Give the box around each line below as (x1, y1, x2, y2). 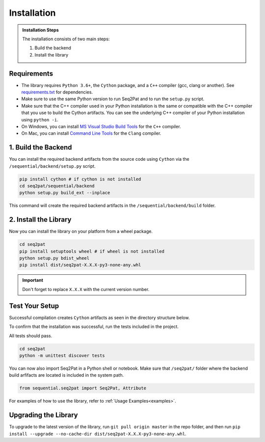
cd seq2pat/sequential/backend (19, 183, 95, 189)
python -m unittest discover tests (19, 353, 105, 358)
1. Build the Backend (9, 143, 72, 152)
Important (22, 277, 44, 283)
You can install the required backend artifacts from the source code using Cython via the (9, 156, 189, 162)
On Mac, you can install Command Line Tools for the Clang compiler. (21, 130, 161, 136)
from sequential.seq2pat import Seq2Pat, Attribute (19, 385, 147, 391)
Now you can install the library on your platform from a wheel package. (9, 229, 153, 235)
